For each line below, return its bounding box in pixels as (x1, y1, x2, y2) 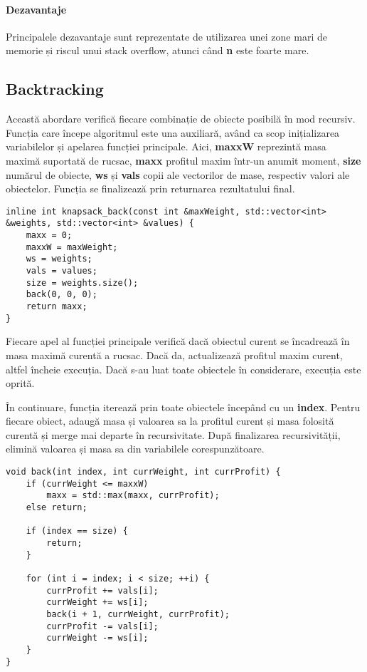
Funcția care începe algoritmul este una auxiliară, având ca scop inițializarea (6, 125, 340, 140)
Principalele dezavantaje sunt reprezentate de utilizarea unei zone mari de (6, 29, 327, 43)
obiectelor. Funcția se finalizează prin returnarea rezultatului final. (6, 181, 295, 196)
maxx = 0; (26, 230, 73, 241)
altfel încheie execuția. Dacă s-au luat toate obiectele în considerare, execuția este (6, 361, 361, 376)
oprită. (6, 376, 35, 391)
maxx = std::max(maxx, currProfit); (46, 490, 220, 501)
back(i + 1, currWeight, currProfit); (46, 609, 230, 619)
